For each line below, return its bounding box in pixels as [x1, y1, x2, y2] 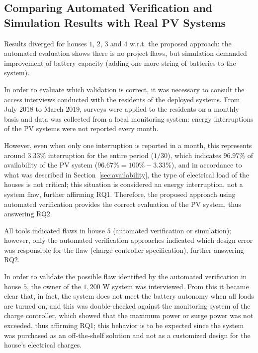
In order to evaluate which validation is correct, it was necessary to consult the [4, 84, 245, 94]
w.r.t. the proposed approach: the [129, 38, 232, 48]
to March [35, 104, 64, 114]
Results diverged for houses [4, 38, 87, 48]
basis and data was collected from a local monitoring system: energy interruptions [4, 113, 254, 124]
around [4, 150, 25, 160]
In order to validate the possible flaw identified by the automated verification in [4, 271, 247, 282]
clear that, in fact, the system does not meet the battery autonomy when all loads [4, 291, 254, 301]
